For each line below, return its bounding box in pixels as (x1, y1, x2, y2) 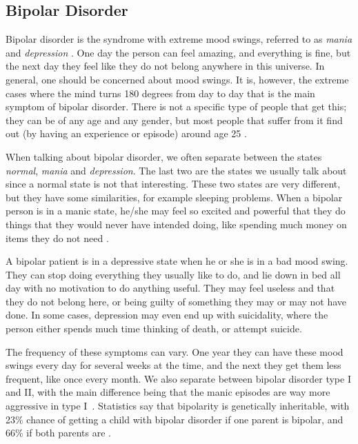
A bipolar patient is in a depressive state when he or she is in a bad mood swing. (6, 254, 348, 268)
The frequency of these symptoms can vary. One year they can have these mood (6, 344, 344, 359)
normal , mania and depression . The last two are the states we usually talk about (6, 163, 347, 177)
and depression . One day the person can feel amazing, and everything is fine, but (6, 45, 351, 59)
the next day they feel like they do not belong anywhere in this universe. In (6, 59, 325, 73)
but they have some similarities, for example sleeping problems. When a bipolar (6, 190, 343, 204)
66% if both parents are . (6, 425, 112, 440)
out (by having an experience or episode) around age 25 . (6, 126, 247, 141)
